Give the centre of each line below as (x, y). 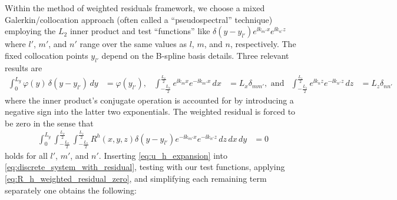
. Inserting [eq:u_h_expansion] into (163, 155)
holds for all (26, 155)
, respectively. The (263, 44)
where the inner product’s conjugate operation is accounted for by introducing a (149, 100)
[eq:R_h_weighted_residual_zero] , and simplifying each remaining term (136, 179)
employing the (30, 31)
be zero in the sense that (49, 123)
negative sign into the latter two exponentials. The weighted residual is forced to (150, 111)
